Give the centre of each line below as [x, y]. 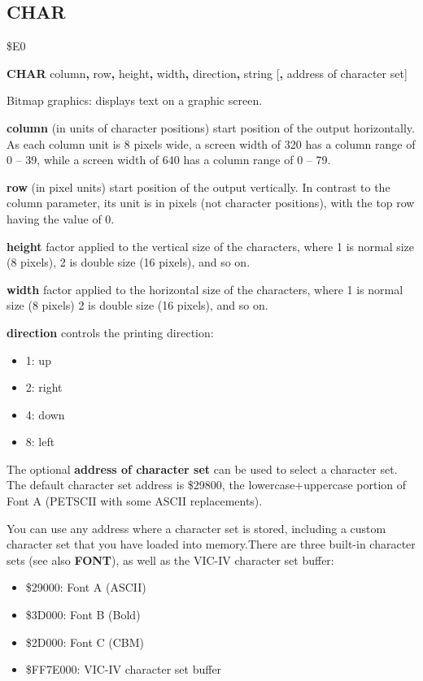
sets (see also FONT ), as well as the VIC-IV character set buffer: [170, 560]
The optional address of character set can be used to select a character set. [202, 468]
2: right [44, 387]
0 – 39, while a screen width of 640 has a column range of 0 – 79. [169, 160]
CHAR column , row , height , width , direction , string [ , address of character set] [207, 73]
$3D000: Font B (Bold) [83, 615]
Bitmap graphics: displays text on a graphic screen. [135, 100]
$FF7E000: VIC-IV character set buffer [124, 669]
